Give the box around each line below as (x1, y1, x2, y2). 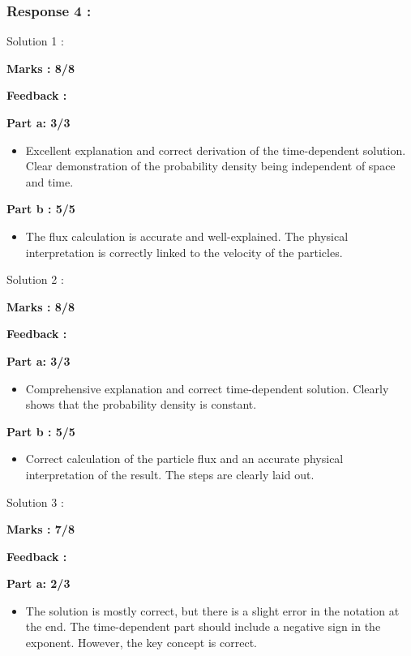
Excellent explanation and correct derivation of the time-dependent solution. (25, 141, 406, 158)
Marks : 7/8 (6, 521, 75, 538)
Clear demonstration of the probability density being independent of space (25, 157, 396, 174)
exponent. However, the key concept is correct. (25, 634, 258, 651)
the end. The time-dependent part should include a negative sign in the (25, 618, 381, 635)
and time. (25, 173, 74, 190)
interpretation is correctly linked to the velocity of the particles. (25, 243, 343, 260)
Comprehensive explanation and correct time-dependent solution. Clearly (25, 379, 389, 397)
